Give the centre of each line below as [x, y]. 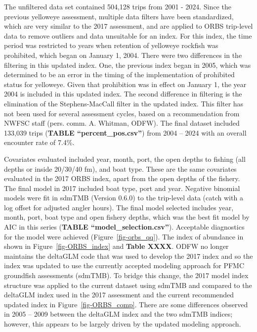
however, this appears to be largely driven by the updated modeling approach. [123, 324]
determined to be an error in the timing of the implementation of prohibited [119, 74]
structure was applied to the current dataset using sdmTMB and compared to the [128, 285]
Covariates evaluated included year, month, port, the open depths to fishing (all [125, 159]
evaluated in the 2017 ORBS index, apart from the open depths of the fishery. [122, 178]
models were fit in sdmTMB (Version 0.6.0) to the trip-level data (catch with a [124, 198]
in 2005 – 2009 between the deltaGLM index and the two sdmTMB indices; [118, 314]
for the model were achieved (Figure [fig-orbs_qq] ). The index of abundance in [124, 236]
